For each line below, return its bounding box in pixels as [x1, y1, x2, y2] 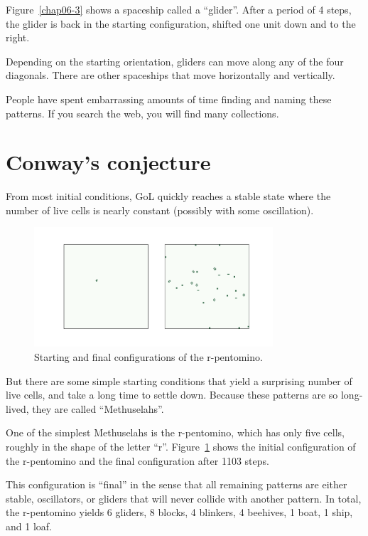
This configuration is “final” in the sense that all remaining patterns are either [6, 477, 347, 492]
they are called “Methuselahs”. [32, 401, 164, 416]
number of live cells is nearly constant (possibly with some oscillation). [6, 202, 314, 217]
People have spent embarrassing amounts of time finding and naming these [6, 91, 332, 106]
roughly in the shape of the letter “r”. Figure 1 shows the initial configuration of [6, 439, 356, 454]
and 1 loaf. [6, 519, 52, 533]
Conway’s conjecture [6, 147, 211, 177]
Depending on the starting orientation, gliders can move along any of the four [6, 53, 344, 68]
